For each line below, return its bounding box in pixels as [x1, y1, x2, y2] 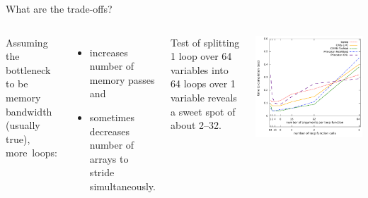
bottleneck [6, 62, 51, 77]
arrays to [89, 151, 129, 166]
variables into [170, 62, 229, 77]
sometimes [89, 109, 134, 124]
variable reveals [170, 89, 237, 104]
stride [89, 165, 115, 180]
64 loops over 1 [170, 76, 236, 91]
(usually [6, 118, 40, 132]
